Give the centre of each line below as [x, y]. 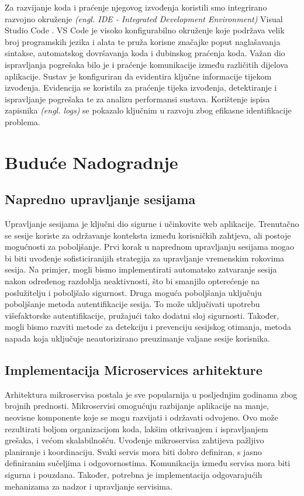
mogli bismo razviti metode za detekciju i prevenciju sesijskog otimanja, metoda [148, 327]
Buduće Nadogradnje [91, 162]
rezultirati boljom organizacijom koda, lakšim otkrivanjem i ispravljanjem [137, 428]
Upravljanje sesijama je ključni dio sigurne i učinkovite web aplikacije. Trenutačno [152, 224]
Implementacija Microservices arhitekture [134, 370]
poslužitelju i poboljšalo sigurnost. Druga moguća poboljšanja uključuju [133, 292]
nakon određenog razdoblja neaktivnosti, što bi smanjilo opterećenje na [132, 281]
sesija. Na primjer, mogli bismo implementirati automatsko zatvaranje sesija [141, 269]
